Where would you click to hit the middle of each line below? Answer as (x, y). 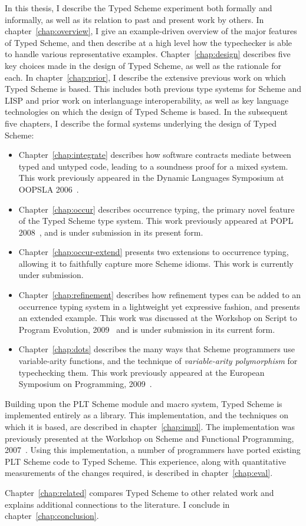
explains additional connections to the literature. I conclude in (117, 504)
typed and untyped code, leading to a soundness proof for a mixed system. (153, 166)
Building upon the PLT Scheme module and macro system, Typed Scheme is (144, 403)
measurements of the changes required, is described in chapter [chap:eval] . (139, 473)
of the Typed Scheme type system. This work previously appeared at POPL (156, 221)
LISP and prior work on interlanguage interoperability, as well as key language (147, 100)
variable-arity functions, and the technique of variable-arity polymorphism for (158, 361)
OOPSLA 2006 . (49, 189)
